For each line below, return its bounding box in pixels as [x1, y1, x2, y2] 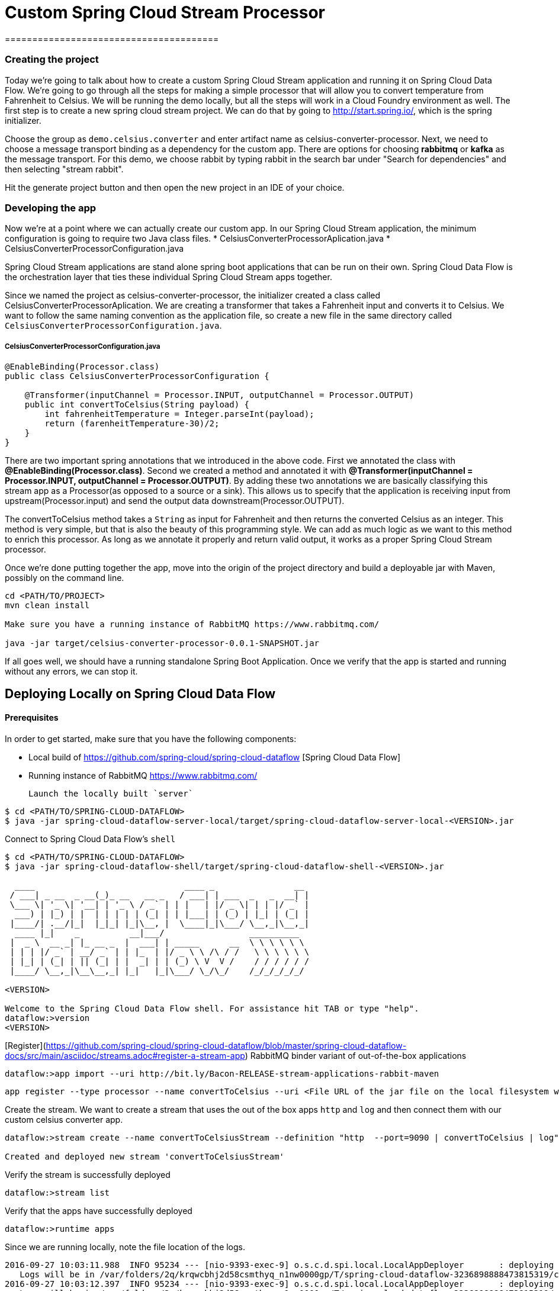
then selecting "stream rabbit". [5, 163, 124, 174]
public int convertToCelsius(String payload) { [24, 400, 250, 410]
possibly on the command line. [5, 573, 124, 583]
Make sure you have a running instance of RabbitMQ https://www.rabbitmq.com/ [5, 619, 380, 630]
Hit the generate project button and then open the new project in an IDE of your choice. [5, 182, 345, 192]
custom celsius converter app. [5, 1114, 123, 1125]
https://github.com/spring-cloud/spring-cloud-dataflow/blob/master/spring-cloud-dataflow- [46, 1040, 407, 1051]
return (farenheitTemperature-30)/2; [44, 419, 220, 429]
